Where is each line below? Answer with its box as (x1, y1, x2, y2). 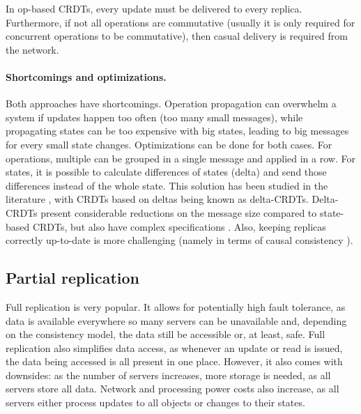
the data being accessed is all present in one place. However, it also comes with (6, 354, 343, 369)
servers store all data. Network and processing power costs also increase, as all (6, 381, 339, 396)
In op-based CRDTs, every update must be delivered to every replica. (6, 1, 302, 15)
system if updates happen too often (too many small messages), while (6, 109, 303, 124)
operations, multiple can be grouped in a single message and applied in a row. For (6, 151, 355, 165)
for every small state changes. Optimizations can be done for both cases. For (6, 137, 332, 151)
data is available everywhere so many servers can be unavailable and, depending (6, 313, 347, 328)
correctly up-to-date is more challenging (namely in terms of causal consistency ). (6, 233, 353, 247)
